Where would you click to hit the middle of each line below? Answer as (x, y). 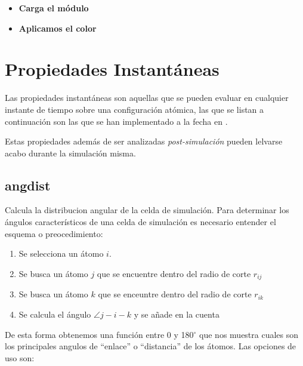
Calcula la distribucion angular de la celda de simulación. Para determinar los (147, 210)
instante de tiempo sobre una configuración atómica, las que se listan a (135, 109)
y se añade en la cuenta (177, 314)
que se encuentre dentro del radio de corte (174, 273)
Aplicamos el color (58, 28)
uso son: (20, 357)
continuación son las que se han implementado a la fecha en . (116, 121)
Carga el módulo (54, 8)
